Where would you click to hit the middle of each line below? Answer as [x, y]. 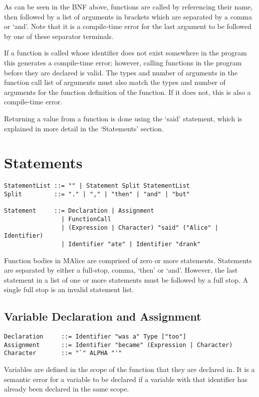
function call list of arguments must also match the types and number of [115, 82]
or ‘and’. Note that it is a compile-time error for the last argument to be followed [128, 26]
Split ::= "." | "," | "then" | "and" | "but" [97, 194]
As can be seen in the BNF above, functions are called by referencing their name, [129, 6]
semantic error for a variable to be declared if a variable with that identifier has [126, 379]
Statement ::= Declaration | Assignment [79, 211]
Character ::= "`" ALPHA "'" [63, 353]
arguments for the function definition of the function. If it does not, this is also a [128, 92]
